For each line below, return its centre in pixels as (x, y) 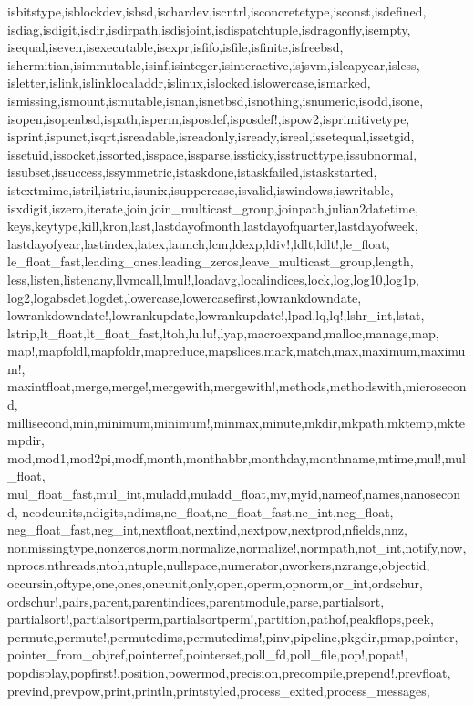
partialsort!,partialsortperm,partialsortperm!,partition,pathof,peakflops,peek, (221, 619)
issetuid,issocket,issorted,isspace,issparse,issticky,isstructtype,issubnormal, (212, 154)
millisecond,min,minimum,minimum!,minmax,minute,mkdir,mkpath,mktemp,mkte (236, 422)
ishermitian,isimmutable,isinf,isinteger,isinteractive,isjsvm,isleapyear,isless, (214, 64)
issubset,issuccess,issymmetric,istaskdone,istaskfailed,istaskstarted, (192, 172)
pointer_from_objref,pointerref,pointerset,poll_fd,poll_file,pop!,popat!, (208, 654)
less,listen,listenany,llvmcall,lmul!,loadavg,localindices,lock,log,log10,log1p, (213, 279)
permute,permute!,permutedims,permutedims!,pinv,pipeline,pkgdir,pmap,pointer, (233, 636)
